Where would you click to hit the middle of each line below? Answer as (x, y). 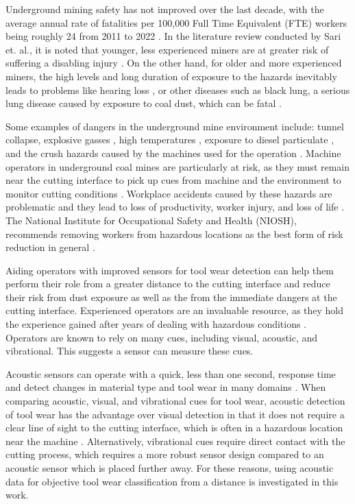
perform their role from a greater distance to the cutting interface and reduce (168, 284)
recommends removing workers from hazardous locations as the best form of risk (174, 233)
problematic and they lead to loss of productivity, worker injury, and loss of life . (175, 207)
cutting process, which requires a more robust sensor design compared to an (165, 454)
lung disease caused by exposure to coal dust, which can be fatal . (144, 103)
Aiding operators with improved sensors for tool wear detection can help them (170, 270)
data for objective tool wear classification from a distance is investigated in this (172, 481)
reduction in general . (50, 247)
